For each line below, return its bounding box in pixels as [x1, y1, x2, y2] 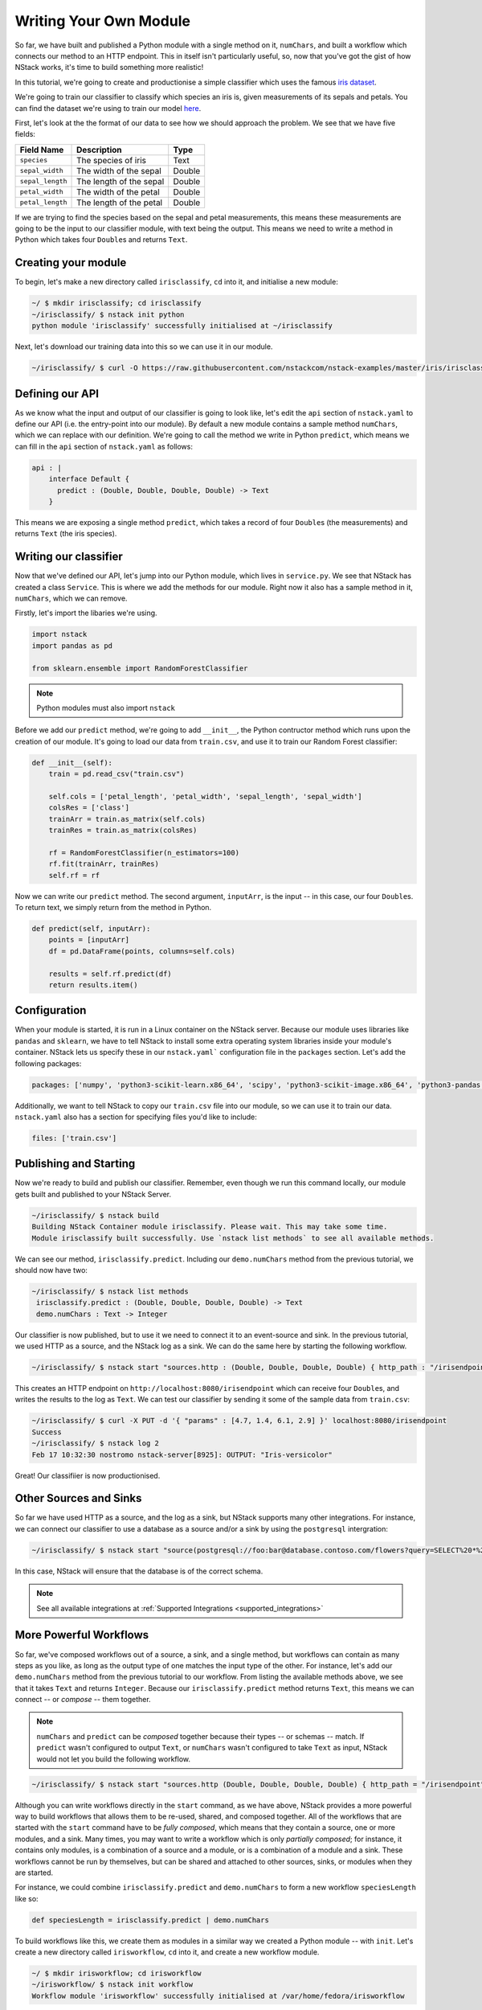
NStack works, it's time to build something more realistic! [14, 63, 204, 72]
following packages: [14, 1058, 82, 1069]
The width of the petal [76, 186, 160, 197]
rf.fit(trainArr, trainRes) [48, 859, 160, 868]
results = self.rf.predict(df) [48, 969, 172, 978]
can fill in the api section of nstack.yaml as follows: [14, 441, 193, 451]
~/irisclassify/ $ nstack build [31, 1211, 160, 1220]
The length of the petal [76, 197, 163, 208]
